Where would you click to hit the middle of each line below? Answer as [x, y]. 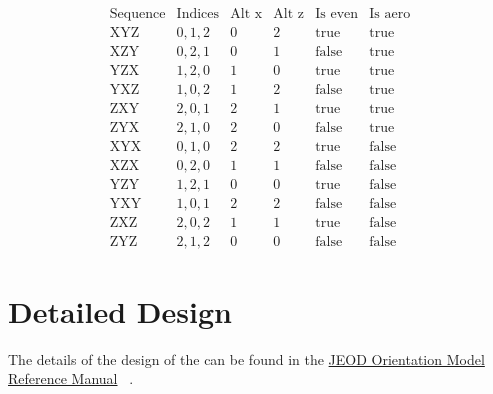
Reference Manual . [71, 378]
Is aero [390, 14]
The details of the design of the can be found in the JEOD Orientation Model [246, 358]
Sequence [137, 14]
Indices [198, 14]
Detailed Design [120, 310]
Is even [337, 14]
